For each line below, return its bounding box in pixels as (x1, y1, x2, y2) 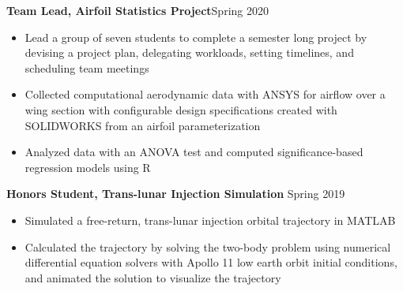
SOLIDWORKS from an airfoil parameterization (24, 117, 261, 133)
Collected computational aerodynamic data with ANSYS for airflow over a (24, 86, 386, 103)
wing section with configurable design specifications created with (24, 101, 337, 118)
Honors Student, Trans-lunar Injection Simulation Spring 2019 (6, 185, 345, 202)
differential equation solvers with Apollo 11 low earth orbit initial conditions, (24, 254, 397, 270)
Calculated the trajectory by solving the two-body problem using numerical (24, 238, 391, 255)
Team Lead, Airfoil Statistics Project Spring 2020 (6, 2, 269, 18)
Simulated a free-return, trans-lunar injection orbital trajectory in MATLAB (24, 211, 396, 228)
